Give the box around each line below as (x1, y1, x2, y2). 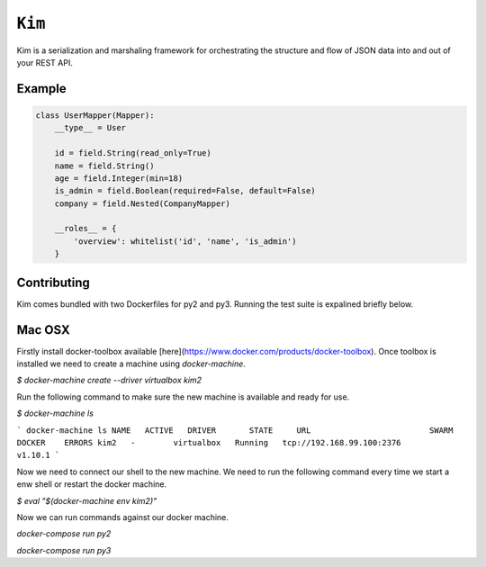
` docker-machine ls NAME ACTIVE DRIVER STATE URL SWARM (16, 425, 454, 436)
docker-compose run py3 (16, 544, 112, 555)
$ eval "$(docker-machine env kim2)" (16, 495, 157, 506)
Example (16, 81, 67, 96)
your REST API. (16, 57, 74, 67)
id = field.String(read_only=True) (54, 148, 211, 158)
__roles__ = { (54, 223, 117, 234)
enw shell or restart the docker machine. (16, 479, 167, 490)
